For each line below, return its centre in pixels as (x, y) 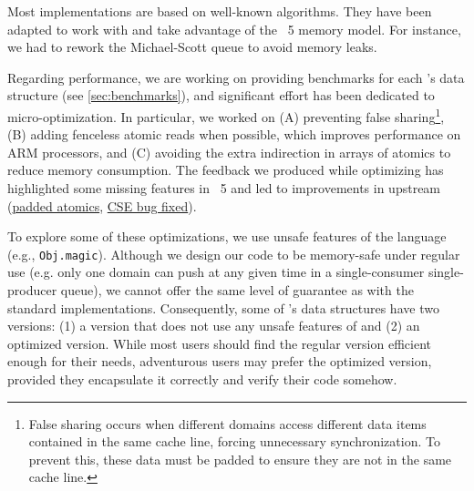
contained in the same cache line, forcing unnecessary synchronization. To (234, 441)
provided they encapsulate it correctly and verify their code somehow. (202, 379)
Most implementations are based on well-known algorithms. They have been (220, 11)
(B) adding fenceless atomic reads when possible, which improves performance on (234, 134)
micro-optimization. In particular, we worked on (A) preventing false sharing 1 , (226, 115)
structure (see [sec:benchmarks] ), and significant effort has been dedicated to (221, 95)
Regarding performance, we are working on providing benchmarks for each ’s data (236, 77)
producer (32, 290)
